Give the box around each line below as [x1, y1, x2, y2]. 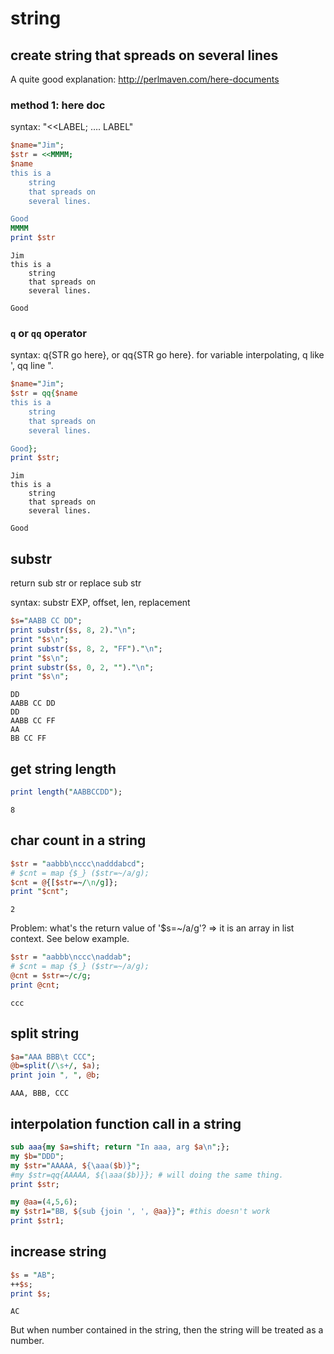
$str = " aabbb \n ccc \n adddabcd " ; [10, 858, 145, 869]
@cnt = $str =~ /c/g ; [10, 971, 92, 981]
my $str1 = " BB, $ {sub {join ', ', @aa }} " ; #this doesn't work [10, 1207, 271, 1217]
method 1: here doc [10, 98, 106, 112]
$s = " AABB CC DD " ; [10, 616, 83, 626]
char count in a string [10, 832, 147, 849]
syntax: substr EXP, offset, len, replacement [10, 597, 191, 609]
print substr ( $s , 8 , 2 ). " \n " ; [10, 625, 137, 636]
